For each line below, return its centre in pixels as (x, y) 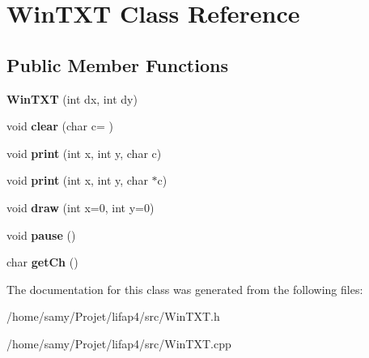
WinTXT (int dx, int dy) (72, 98)
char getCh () (42, 262)
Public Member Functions (117, 64)
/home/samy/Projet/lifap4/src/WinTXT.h (113, 316)
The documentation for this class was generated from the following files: (185, 289)
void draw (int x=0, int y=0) (81, 207)
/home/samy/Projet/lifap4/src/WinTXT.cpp (119, 343)
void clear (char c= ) (60, 126)
